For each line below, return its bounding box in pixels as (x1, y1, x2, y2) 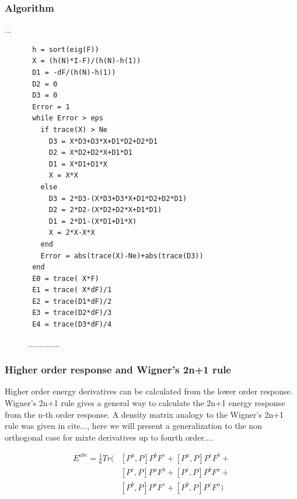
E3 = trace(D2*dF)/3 (32, 309, 112, 317)
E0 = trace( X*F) (32, 274, 99, 283)
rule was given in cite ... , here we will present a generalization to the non (5, 420, 262, 432)
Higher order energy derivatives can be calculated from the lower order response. (5, 385, 293, 397)
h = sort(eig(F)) (32, 45, 99, 54)
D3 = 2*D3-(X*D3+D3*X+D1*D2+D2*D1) (48, 194, 187, 203)
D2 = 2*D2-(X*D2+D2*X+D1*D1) (48, 206, 162, 214)
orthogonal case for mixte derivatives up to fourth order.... (5, 431, 214, 443)
